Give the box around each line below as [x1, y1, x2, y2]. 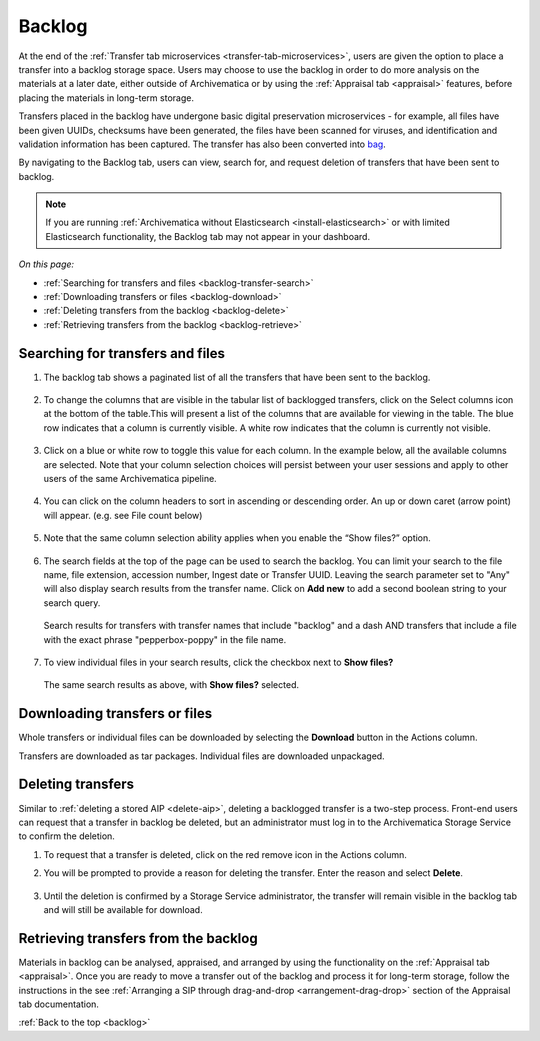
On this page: [18, 258, 75, 270]
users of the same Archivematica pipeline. [43, 473, 217, 485]
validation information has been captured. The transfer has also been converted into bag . [18, 138, 387, 150]
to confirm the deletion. [18, 830, 115, 842]
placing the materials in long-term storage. [18, 91, 195, 104]
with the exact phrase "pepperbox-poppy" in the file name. [43, 633, 287, 645]
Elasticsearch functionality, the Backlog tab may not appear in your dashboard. [45, 230, 370, 242]
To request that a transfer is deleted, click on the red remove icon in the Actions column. [43, 848, 407, 860]
